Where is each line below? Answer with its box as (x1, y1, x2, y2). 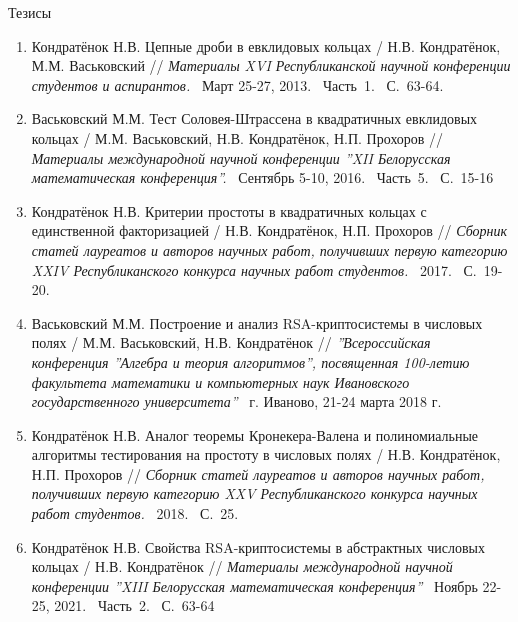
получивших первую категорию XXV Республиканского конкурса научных (31, 483, 478, 504)
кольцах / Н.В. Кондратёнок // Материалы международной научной (31, 556, 453, 577)
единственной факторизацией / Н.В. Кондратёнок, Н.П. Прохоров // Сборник (31, 220, 508, 241)
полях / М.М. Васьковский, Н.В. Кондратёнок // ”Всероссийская (31, 332, 431, 353)
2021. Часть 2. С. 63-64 (54, 595, 215, 616)
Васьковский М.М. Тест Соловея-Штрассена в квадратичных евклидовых (31, 108, 478, 129)
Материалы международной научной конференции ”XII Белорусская (31, 147, 451, 168)
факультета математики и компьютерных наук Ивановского (31, 371, 410, 392)
